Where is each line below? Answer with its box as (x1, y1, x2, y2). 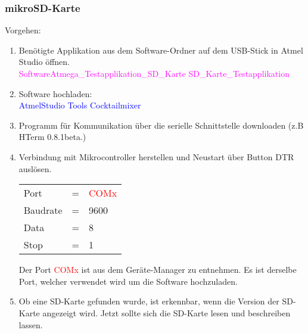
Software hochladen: (18, 87, 92, 99)
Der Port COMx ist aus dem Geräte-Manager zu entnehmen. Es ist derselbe (18, 263, 297, 276)
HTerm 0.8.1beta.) (18, 130, 86, 143)
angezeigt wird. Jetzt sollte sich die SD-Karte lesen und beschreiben (42, 306, 291, 319)
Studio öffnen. (18, 55, 70, 68)
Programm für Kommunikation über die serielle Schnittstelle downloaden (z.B (18, 119, 304, 131)
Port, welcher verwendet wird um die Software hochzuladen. (18, 275, 238, 287)
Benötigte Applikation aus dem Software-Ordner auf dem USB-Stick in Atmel (18, 43, 303, 56)
